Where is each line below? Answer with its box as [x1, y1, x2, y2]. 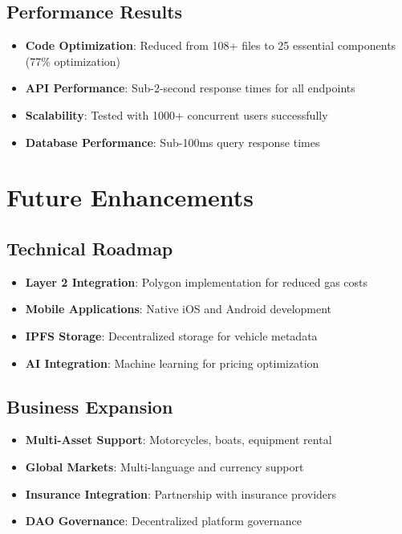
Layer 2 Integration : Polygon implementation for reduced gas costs [25, 273, 367, 290]
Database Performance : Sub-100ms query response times [25, 133, 320, 150]
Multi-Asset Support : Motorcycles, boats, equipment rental [25, 431, 332, 448]
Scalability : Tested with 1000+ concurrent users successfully [25, 106, 328, 123]
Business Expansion [6, 393, 173, 418]
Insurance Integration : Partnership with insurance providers [25, 485, 337, 502]
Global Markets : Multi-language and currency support [25, 458, 304, 475]
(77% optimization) [25, 52, 121, 69]
